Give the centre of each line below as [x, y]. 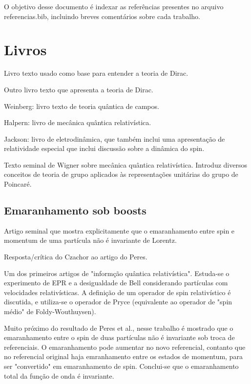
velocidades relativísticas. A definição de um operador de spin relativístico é [117, 292]
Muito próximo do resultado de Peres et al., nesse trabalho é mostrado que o [119, 328]
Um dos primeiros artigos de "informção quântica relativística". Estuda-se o [117, 273]
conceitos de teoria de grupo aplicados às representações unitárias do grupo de [121, 174]
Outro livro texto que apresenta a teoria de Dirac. [79, 89]
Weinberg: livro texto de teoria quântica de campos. [82, 106]
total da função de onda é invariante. [59, 375]
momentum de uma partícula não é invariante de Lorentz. [90, 240]
